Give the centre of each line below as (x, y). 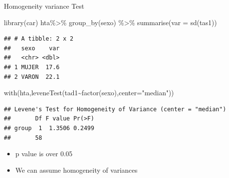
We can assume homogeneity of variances (76, 170)
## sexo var (32, 48)
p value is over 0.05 (44, 154)
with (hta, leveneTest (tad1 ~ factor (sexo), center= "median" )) (89, 93)
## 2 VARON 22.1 (32, 77)
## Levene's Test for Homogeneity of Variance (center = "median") (115, 109)
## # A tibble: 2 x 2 (39, 39)
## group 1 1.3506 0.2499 (49, 128)
